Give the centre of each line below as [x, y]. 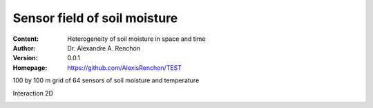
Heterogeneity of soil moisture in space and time [136, 39]
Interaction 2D [33, 93]
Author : [24, 48]
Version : [25, 58]
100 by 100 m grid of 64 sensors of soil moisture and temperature [106, 80]
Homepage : [30, 67]
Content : [26, 39]
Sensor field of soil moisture [95, 18]
